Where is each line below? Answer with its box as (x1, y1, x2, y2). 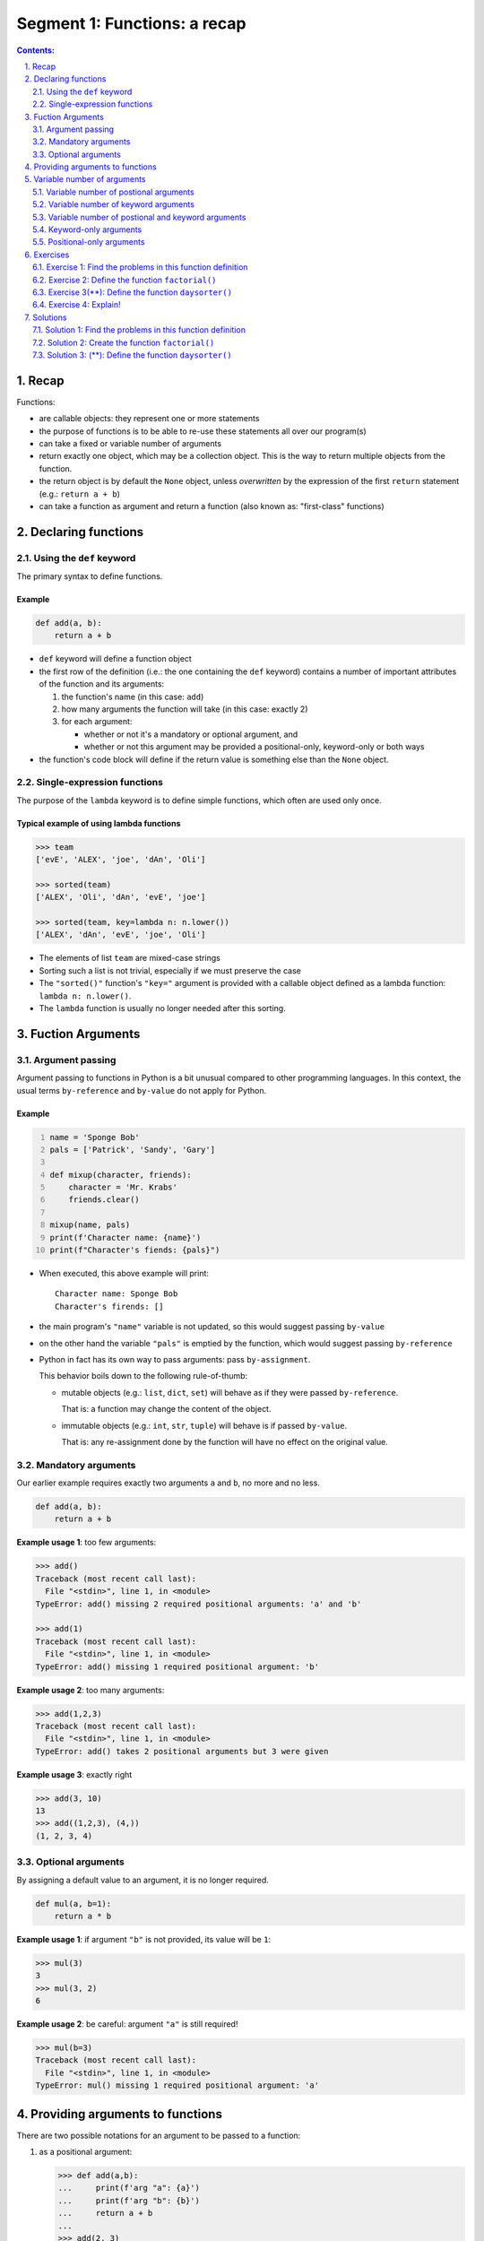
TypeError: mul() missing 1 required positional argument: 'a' (35, 2081, 320, 2090)
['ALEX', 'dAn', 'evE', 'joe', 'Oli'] (35, 930, 206, 940)
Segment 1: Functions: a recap (16, 13, 246, 33)
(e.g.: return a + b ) (39, 489, 120, 499)
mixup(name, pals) (49, 1220, 131, 1230)
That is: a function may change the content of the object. (61, 1404, 272, 1415)
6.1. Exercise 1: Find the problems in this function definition (32, 262, 248, 273)
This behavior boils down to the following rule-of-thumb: (39, 1371, 248, 1381)
